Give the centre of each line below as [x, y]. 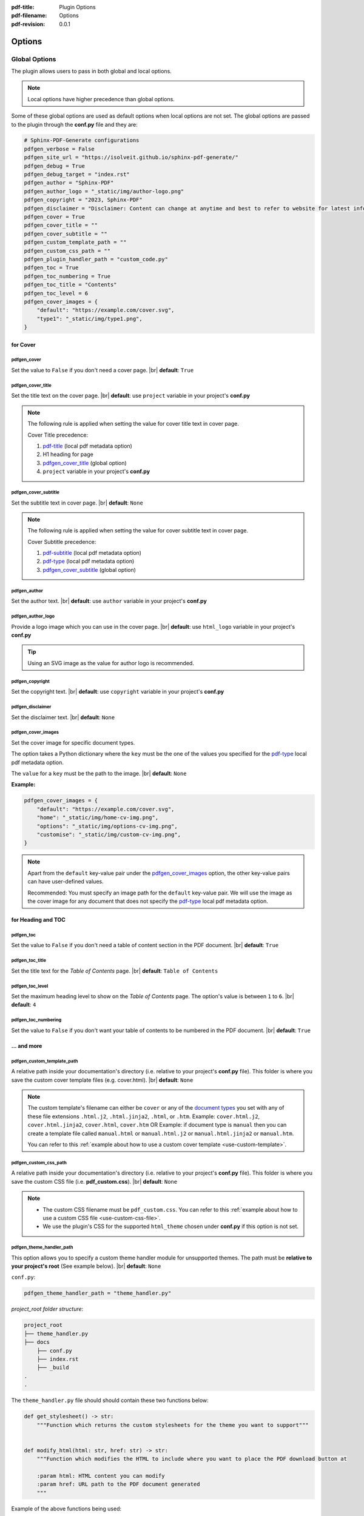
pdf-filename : [29, 16]
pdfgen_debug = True [54, 166]
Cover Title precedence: [58, 435]
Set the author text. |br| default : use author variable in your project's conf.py [109, 601]
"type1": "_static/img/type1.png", [89, 319]
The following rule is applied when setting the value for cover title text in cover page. [133, 424]
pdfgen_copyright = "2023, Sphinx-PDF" [83, 200]
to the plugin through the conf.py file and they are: [74, 124]
